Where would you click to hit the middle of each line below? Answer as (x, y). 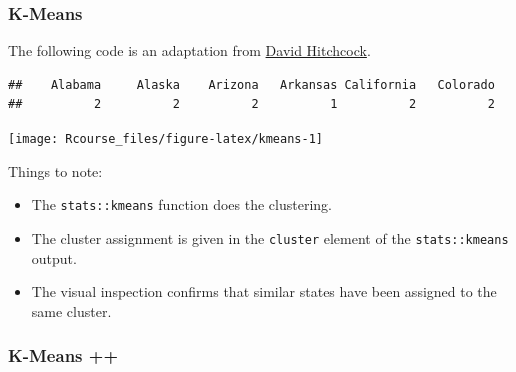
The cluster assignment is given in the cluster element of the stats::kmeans (270, 237)
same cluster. (71, 310)
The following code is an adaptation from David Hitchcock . (189, 50)
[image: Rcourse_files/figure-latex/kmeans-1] (165, 139)
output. (54, 257)
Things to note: (55, 170)
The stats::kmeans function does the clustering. (181, 204)
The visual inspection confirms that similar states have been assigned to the (264, 291)
